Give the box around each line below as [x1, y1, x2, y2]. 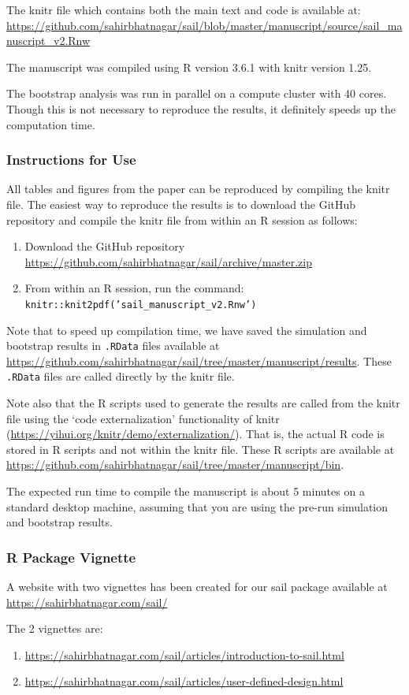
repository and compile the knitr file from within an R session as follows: [6, 211, 358, 228]
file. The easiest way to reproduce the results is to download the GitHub [6, 195, 356, 212]
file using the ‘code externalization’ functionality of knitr [6, 410, 280, 426]
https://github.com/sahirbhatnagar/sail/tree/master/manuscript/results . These [6, 352, 392, 369]
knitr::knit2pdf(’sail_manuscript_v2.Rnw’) [24, 299, 257, 310]
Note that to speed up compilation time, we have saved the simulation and [6, 321, 367, 338]
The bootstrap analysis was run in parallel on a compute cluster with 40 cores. [6, 85, 387, 102]
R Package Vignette [6, 547, 136, 567]
